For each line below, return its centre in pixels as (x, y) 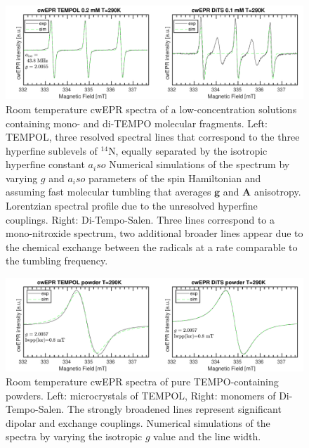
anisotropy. (277, 192)
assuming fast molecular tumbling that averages (109, 192)
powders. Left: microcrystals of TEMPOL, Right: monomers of (141, 395)
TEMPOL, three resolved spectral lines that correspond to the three (153, 137)
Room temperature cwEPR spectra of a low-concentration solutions (151, 109)
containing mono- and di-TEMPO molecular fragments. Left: (137, 123)
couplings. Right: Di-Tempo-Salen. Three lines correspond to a (140, 219)
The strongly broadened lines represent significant (174, 409)
